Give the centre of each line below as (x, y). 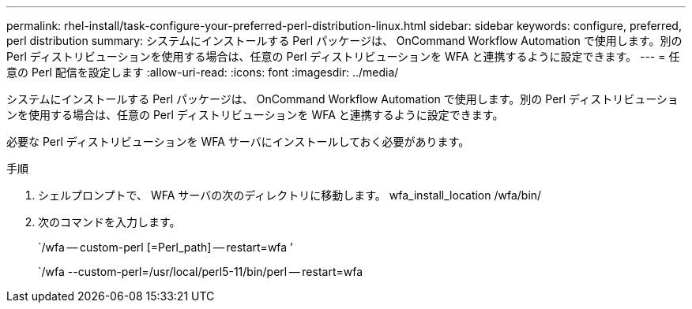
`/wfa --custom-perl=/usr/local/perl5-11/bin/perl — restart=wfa (201, 272)
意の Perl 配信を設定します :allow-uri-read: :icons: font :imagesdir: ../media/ (203, 72)
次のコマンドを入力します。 (109, 222)
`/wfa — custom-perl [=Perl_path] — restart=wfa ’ (165, 247)
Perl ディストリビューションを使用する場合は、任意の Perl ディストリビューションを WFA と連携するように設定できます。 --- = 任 (343, 56)
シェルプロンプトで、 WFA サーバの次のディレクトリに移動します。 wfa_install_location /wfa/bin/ (290, 195)
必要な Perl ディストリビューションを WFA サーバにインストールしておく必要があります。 (238, 141)
